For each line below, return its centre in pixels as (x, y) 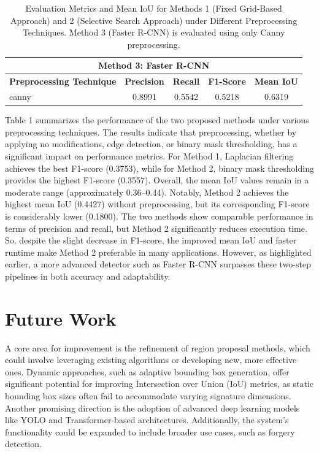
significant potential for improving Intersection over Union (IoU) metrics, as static (159, 384)
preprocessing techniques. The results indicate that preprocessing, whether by (151, 132)
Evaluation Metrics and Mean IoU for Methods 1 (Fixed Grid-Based (154, 8)
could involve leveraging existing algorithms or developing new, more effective (151, 360)
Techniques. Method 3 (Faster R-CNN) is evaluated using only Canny (154, 32)
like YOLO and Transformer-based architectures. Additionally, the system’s (147, 420)
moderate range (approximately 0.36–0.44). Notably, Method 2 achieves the (147, 192)
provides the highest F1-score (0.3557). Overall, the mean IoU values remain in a (157, 180)
